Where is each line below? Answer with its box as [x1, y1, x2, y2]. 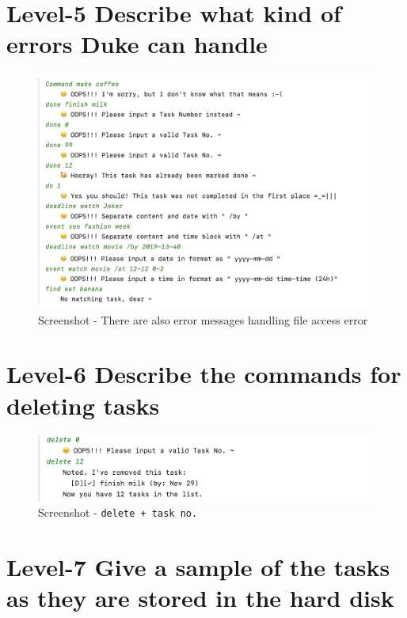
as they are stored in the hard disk [6, 582, 394, 614]
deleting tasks [6, 389, 160, 421]
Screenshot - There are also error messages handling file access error [38, 311, 368, 328]
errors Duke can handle [6, 28, 268, 60]
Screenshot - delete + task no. [38, 504, 198, 521]
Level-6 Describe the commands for [6, 358, 401, 390]
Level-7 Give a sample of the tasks [6, 551, 390, 583]
